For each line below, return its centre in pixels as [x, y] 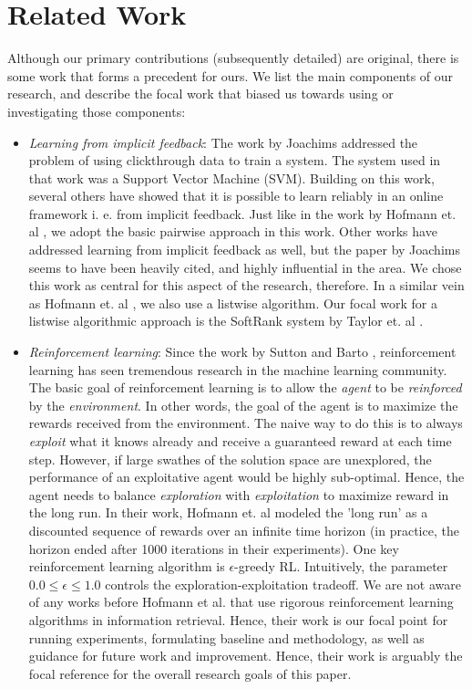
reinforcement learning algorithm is [127, 566]
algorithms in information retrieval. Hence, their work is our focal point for [238, 619]
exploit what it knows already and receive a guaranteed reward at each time [240, 441]
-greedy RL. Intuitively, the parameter [341, 566]
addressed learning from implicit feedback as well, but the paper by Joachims [244, 250]
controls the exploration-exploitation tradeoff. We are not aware [283, 584]
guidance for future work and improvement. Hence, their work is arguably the [246, 656]
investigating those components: [97, 111]
